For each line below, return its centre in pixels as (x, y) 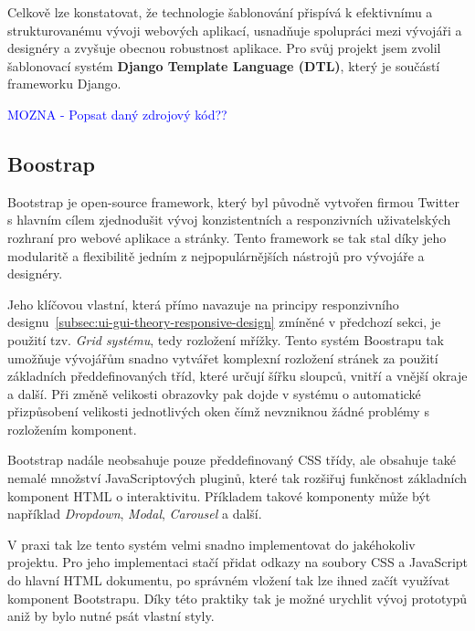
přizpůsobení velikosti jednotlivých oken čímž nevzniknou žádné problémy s (218, 411)
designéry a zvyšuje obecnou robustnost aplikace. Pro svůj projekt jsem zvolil (224, 48)
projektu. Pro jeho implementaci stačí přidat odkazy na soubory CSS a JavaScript (238, 562)
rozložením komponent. (72, 429)
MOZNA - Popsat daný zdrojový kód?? (117, 114)
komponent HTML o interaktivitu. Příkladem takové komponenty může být (219, 495)
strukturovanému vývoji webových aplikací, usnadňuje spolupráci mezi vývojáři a (235, 30)
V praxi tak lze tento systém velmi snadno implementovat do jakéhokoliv (211, 544)
